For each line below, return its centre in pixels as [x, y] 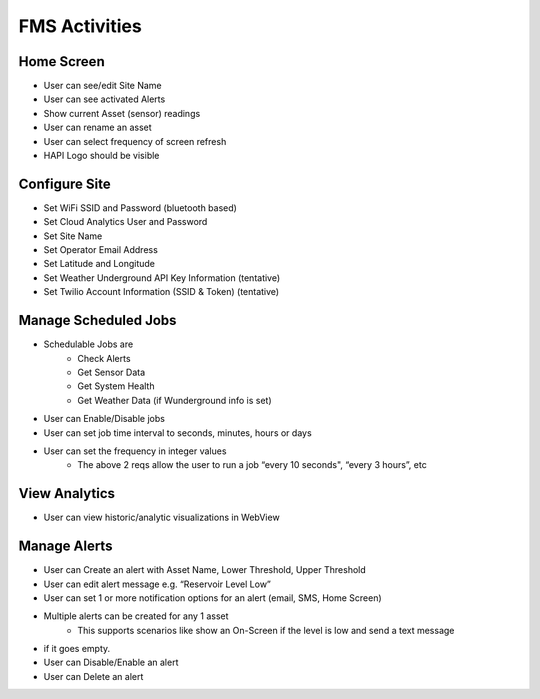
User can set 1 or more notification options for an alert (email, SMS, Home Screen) [212, 597]
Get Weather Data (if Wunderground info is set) [174, 400]
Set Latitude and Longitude [99, 264]
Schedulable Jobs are [88, 344]
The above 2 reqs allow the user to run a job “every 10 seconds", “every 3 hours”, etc [252, 465]
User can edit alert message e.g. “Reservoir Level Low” [157, 584]
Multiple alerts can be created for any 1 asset [136, 616]
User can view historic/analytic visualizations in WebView [161, 517]
